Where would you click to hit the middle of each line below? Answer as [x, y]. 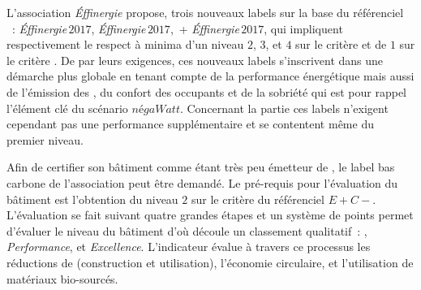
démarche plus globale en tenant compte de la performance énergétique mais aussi [210, 76]
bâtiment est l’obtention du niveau [92, 199]
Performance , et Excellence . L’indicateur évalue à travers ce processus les [189, 247]
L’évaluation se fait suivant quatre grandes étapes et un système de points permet [210, 215]
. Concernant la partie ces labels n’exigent [284, 108]
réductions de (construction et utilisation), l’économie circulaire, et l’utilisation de [210, 262]
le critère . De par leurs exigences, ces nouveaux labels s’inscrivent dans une [195, 60]
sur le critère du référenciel [258, 199]
